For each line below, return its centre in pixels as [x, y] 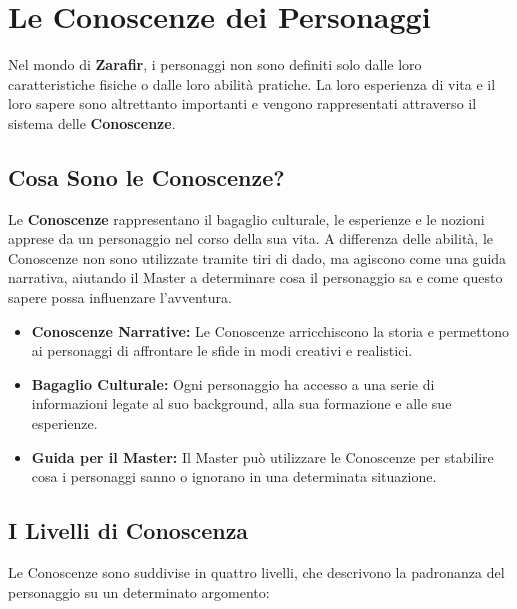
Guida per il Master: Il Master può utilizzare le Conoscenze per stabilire [262, 456]
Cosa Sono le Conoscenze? [146, 176]
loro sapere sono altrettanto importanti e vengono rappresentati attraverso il [242, 103]
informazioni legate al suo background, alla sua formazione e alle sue [241, 403]
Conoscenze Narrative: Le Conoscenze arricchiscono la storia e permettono [270, 330]
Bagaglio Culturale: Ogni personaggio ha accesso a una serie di [233, 383]
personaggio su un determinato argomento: [139, 591]
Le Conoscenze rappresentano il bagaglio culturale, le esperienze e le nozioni [246, 218]
